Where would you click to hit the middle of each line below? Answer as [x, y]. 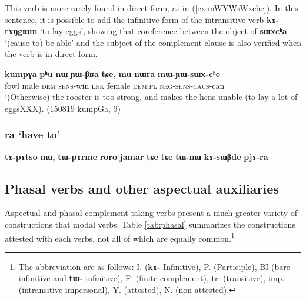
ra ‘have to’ [32, 134]
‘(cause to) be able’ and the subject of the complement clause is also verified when [153, 42]
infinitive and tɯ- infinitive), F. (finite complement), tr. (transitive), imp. [152, 278]
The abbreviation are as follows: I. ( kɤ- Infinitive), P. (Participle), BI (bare [154, 266]
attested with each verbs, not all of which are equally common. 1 [120, 237]
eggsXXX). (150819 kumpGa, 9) [63, 108]
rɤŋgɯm [21, 31]
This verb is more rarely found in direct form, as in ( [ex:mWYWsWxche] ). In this [152, 8]
